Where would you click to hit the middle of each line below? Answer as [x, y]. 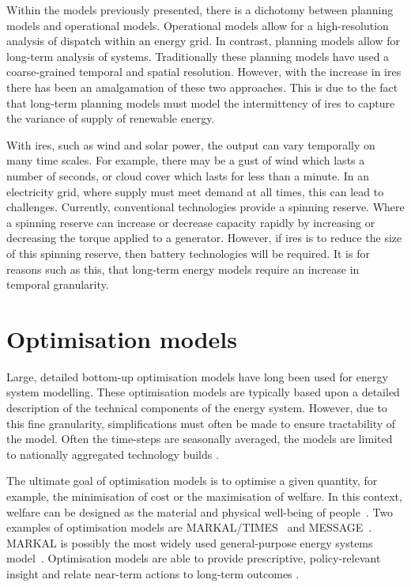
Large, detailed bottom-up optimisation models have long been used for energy [197, 376]
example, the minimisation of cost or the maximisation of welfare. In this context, [204, 496]
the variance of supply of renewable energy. [111, 118]
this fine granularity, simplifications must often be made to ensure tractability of [201, 423]
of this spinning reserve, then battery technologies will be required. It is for [188, 253]
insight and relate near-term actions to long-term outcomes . [153, 573]
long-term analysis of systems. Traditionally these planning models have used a [198, 56]
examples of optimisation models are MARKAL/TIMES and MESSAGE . [189, 527]
